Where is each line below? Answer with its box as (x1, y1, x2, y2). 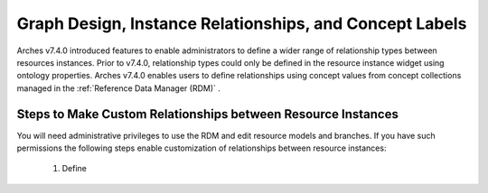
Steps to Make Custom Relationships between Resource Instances (16, 106, 399, 122)
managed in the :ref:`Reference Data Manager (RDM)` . (16, 82, 221, 94)
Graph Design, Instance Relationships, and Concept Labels (16, 14, 467, 33)
